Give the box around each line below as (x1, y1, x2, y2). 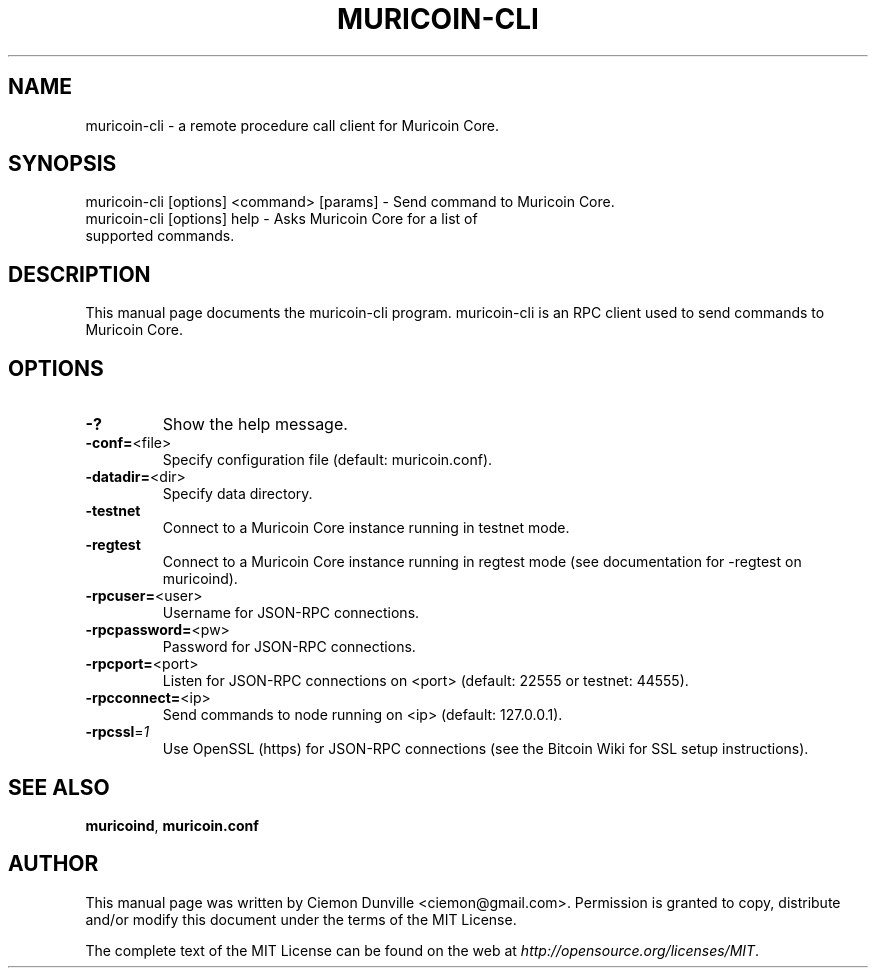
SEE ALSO (8, 774, 110, 800)
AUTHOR (8, 851, 99, 877)
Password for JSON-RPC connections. (162, 638, 416, 656)
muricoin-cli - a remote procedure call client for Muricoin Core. (85, 116, 500, 134)
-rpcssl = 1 (85, 723, 150, 741)
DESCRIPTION (8, 261, 151, 287)
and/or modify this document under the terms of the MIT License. (85, 910, 517, 928)
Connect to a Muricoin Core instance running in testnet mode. (162, 519, 570, 537)
